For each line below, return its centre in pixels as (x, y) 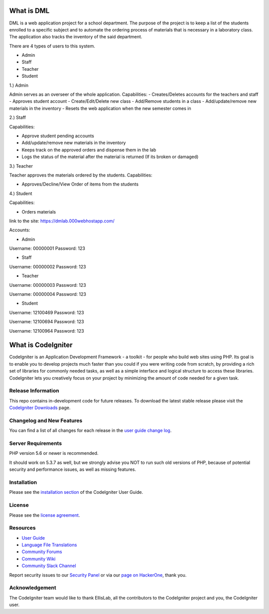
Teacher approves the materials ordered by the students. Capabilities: (81, 175)
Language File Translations (49, 545)
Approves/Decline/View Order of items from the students (80, 184)
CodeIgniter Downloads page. (40, 408)
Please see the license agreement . (45, 515)
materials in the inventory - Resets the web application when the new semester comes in (100, 108)
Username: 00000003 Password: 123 (48, 285)
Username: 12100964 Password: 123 (47, 331)
